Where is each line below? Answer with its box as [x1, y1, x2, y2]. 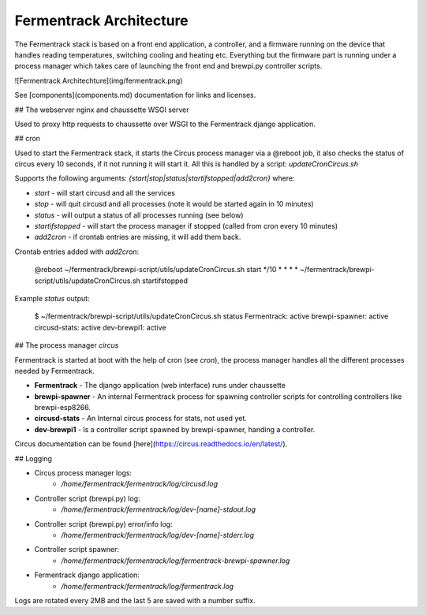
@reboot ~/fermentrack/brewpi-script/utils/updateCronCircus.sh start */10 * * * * [34, 265, 299, 274]
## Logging [14, 453, 53, 463]
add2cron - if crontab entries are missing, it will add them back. [34, 233, 241, 242]
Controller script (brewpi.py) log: [34, 494, 141, 503]
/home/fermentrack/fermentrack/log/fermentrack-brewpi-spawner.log [61, 556, 290, 565]
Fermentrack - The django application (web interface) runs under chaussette [34, 381, 286, 390]
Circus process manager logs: [34, 468, 133, 478]
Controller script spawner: [34, 545, 120, 554]
